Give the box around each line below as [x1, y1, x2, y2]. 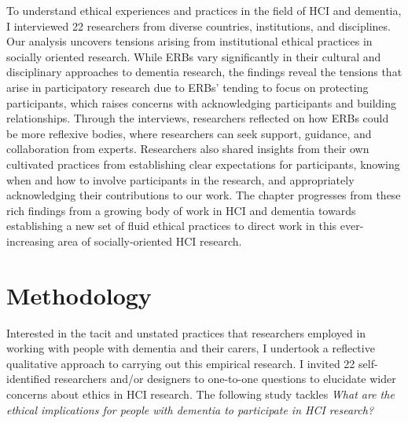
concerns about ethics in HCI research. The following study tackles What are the [6, 386, 395, 402]
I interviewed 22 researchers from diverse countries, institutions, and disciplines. [6, 17, 391, 34]
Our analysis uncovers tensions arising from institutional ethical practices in [6, 33, 373, 49]
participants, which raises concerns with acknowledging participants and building [6, 94, 397, 111]
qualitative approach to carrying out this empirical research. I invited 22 [6, 355, 355, 371]
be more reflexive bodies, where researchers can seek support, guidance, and [6, 125, 372, 141]
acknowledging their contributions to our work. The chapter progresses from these [6, 187, 401, 203]
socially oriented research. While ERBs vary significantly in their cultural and [6, 48, 381, 64]
